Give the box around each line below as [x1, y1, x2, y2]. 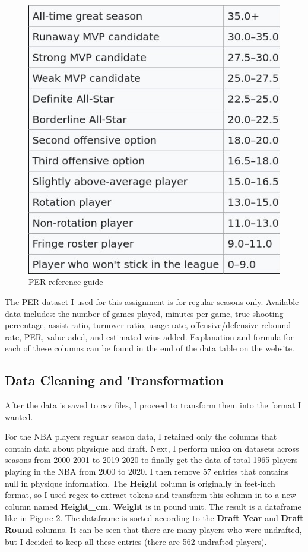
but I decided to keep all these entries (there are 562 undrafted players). [5, 535, 267, 547]
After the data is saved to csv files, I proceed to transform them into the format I [5, 399, 301, 411]
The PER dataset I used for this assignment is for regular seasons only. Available [5, 295, 299, 307]
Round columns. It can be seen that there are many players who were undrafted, [5, 524, 302, 536]
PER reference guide [28, 275, 103, 288]
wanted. [5, 410, 33, 423]
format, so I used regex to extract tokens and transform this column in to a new [5, 488, 296, 501]
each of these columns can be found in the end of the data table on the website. [5, 342, 294, 354]
